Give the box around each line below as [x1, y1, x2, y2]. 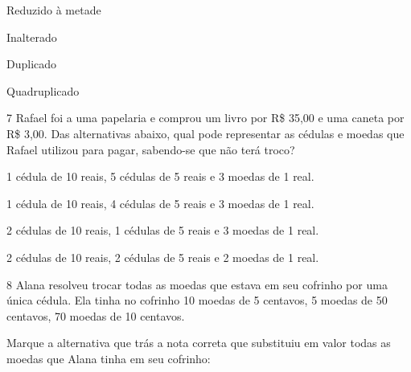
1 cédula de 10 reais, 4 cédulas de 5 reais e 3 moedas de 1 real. [6, 194, 314, 211]
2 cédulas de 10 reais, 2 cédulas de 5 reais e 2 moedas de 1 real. [6, 248, 319, 265]
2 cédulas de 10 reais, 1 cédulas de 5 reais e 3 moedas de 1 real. [6, 222, 319, 239]
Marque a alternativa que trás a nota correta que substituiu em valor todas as [6, 334, 391, 351]
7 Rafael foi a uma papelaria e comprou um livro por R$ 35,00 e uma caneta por [6, 109, 405, 126]
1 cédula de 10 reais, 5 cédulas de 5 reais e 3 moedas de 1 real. [6, 168, 314, 185]
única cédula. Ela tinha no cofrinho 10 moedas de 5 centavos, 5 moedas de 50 [6, 292, 388, 309]
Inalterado [6, 28, 57, 45]
